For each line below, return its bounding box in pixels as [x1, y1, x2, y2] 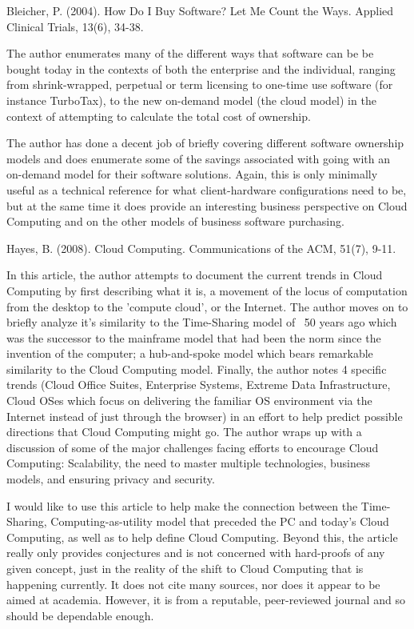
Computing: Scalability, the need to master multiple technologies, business [6, 455, 371, 471]
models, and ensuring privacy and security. [6, 471, 215, 487]
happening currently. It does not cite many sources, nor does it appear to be [6, 575, 380, 592]
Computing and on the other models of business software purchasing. [6, 213, 344, 230]
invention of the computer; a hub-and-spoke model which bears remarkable [6, 345, 373, 362]
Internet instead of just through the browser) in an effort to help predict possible [6, 407, 403, 424]
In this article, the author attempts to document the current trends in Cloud [6, 266, 383, 283]
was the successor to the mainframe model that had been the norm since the [6, 329, 381, 346]
